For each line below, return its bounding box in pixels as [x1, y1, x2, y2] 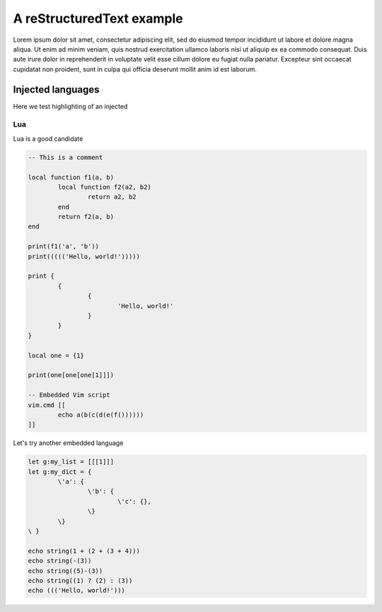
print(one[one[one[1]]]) [28, 371, 115, 379]
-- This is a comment [28, 153, 103, 161]
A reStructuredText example [13, 11, 183, 26]
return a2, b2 [87, 193, 137, 201]
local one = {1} [28, 351, 85, 359]
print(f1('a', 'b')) [28, 243, 99, 250]
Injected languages [13, 83, 100, 96]
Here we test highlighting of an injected [13, 102, 128, 110]
